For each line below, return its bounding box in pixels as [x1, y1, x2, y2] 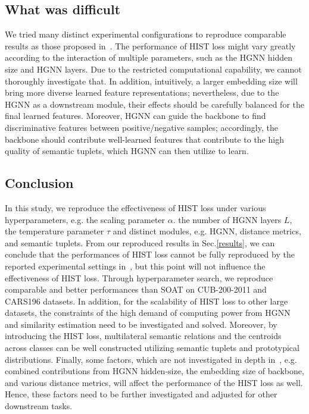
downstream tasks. [5, 400, 73, 412]
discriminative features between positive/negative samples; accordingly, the [5, 121, 278, 133]
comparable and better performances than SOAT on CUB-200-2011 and [5, 283, 267, 296]
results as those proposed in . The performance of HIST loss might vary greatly [5, 39, 296, 52]
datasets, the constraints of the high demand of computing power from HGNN [5, 306, 291, 319]
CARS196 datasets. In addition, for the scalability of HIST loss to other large [5, 294, 288, 307]
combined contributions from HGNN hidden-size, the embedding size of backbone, [5, 365, 304, 377]
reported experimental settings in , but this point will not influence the [5, 259, 266, 272]
